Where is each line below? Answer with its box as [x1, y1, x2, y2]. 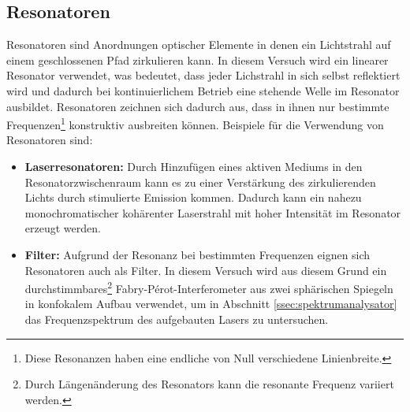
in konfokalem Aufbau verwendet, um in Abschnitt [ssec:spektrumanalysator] [24, 295, 397, 312]
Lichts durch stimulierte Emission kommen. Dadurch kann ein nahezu [24, 189, 362, 206]
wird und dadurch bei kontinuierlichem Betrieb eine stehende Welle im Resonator [6, 82, 400, 98]
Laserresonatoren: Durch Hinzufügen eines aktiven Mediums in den [24, 158, 363, 175]
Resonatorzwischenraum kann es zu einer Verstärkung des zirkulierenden [24, 173, 376, 190]
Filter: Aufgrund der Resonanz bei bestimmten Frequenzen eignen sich [24, 246, 371, 262]
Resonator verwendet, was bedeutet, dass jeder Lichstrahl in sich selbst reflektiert [6, 67, 401, 84]
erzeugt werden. [24, 220, 101, 236]
